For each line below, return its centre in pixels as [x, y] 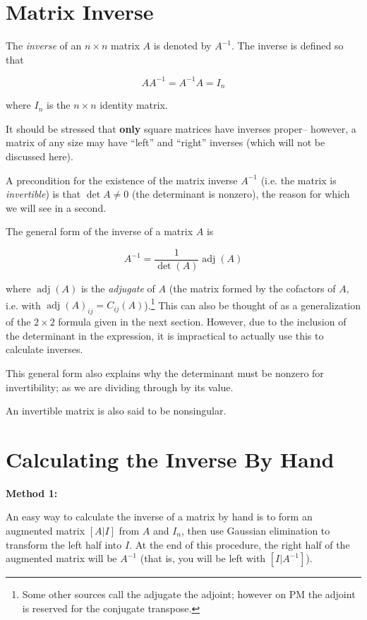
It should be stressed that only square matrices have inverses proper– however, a [181, 128]
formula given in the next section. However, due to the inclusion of [202, 322]
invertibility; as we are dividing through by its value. [120, 387]
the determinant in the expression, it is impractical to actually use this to [165, 335]
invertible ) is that [43, 194]
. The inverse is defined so [287, 46]
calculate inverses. [44, 349]
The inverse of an [44, 46]
